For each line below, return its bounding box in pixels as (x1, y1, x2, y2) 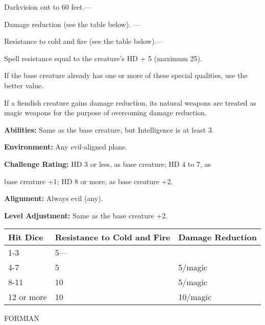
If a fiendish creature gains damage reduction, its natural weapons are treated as (4, 97, 256, 108)
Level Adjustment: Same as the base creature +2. (4, 210, 168, 220)
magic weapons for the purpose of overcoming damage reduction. (4, 107, 207, 118)
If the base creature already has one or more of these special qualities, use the (4, 70, 248, 81)
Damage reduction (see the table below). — (4, 18, 140, 29)
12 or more (8, 291, 47, 303)
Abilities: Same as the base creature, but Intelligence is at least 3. (4, 124, 214, 135)
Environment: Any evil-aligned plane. (4, 141, 128, 152)
